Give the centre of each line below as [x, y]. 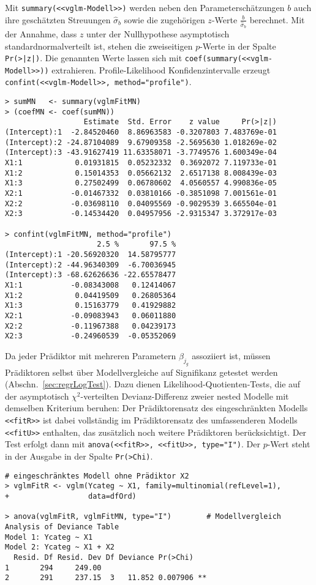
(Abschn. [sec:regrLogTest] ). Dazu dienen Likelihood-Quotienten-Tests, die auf [153, 384]
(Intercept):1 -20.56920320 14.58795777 [91, 254]
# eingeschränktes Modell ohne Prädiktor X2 [97, 476]
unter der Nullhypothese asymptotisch [158, 33]
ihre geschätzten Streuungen [58, 19]
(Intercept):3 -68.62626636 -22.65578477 [91, 275]
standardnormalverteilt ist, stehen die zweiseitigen [99, 46]
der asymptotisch [37, 396]
